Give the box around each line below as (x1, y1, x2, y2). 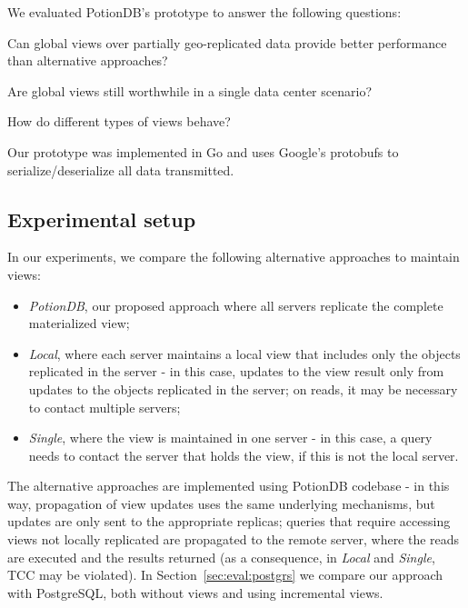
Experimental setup (7, 204, 196, 233)
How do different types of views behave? (7, 112, 231, 131)
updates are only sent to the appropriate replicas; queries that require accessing (7, 512, 451, 531)
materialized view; (28, 314, 130, 333)
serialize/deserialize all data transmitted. (7, 160, 234, 179)
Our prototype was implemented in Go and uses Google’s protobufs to (7, 142, 399, 161)
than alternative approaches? (7, 51, 168, 70)
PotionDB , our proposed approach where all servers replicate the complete (28, 295, 443, 314)
